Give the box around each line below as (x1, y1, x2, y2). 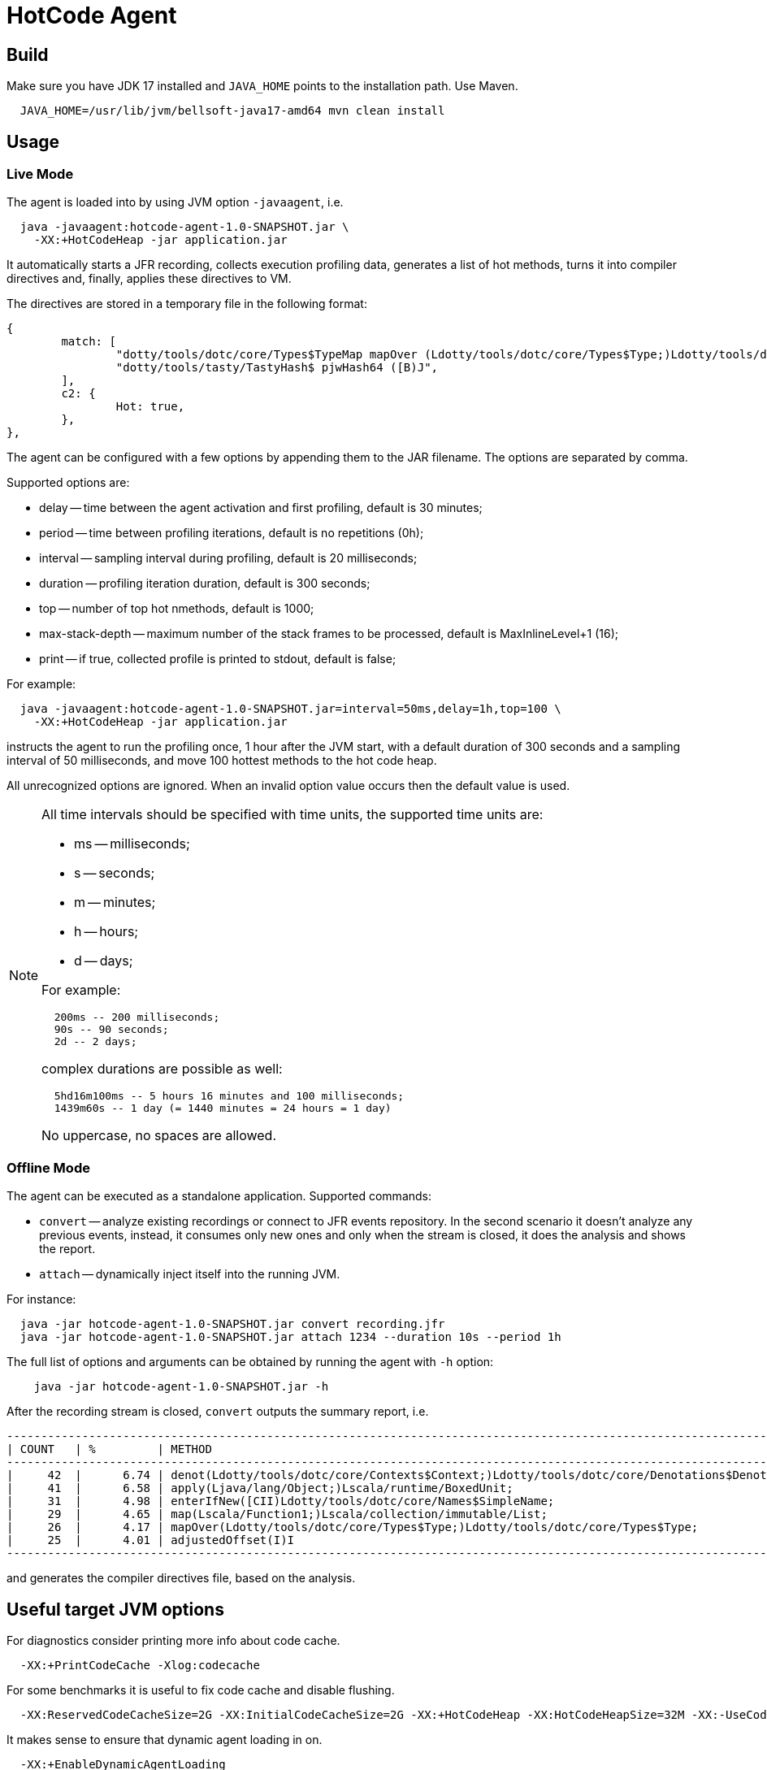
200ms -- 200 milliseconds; (54, 1011, 220, 1024)
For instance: (6, 1292, 76, 1307)
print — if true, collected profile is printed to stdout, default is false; (39, 652, 396, 666)
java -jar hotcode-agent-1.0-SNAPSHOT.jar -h (33, 1380, 329, 1394)
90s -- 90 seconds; (54, 1023, 169, 1036)
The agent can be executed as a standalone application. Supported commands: (6, 1189, 432, 1204)
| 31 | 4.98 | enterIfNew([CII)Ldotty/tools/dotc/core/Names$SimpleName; (6, 1495, 555, 1508)
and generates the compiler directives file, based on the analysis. (6, 1571, 356, 1586)
